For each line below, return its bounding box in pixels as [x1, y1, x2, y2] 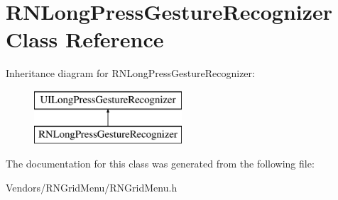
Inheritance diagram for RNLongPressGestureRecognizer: [6, 66, 255, 81]
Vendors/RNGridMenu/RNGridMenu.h [6, 180, 178, 194]
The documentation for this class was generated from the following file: [6, 156, 315, 171]
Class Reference [6, 25, 164, 54]
